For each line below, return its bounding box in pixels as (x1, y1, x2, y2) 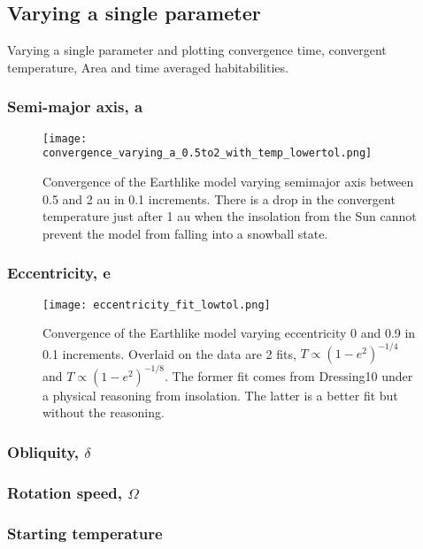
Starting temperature (7, 522, 163, 544)
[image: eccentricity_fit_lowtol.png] (42, 298, 271, 311)
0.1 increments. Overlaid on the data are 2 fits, (42, 344, 296, 362)
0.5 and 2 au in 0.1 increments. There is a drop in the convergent (42, 189, 396, 208)
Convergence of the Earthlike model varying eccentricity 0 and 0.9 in (42, 324, 416, 342)
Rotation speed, (7, 481, 122, 503)
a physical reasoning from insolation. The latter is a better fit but (42, 385, 398, 404)
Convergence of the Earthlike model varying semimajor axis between (42, 172, 414, 190)
